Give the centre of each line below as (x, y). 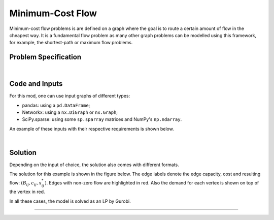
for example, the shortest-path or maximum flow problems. (71, 43)
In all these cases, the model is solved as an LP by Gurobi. (70, 201)
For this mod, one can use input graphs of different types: (70, 96)
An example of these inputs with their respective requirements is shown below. (92, 129)
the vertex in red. (27, 192)
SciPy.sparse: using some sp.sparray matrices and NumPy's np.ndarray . (102, 119)
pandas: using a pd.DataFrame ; (56, 105)
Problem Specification (45, 57)
